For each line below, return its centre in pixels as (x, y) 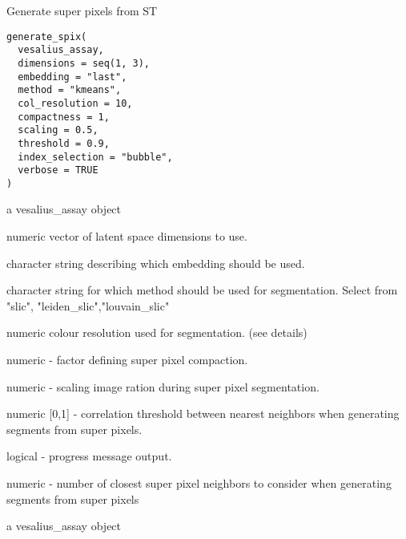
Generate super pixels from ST (82, 10)
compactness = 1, (64, 117)
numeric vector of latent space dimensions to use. (127, 236)
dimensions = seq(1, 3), (84, 63)
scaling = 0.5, (58, 130)
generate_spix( (47, 36)
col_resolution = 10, (75, 103)
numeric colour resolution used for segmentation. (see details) (157, 332)
